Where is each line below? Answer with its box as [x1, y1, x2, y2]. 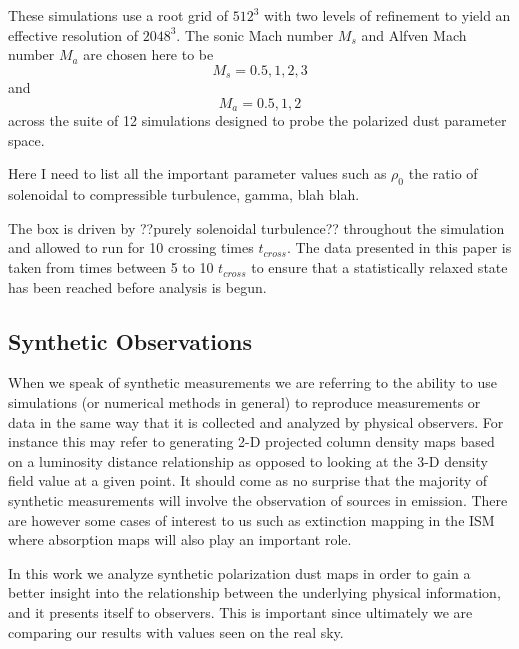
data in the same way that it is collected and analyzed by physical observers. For [8, 411, 504, 432]
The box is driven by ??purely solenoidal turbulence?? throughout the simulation [8, 217, 505, 238]
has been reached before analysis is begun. [8, 276, 267, 297]
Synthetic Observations [8, 325, 253, 356]
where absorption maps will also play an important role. [8, 529, 352, 550]
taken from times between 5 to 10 [8, 257, 214, 278]
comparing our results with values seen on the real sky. [8, 621, 344, 642]
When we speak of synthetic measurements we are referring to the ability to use [8, 372, 497, 393]
